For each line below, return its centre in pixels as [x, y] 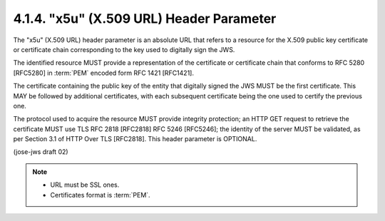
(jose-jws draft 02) [41, 152]
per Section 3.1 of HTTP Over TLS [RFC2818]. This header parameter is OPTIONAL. [135, 139]
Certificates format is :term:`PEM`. [100, 195]
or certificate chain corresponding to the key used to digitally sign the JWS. [124, 49]
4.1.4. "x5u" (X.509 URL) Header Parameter [145, 19]
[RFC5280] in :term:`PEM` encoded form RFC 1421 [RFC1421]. [103, 73]
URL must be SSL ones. [85, 185]
